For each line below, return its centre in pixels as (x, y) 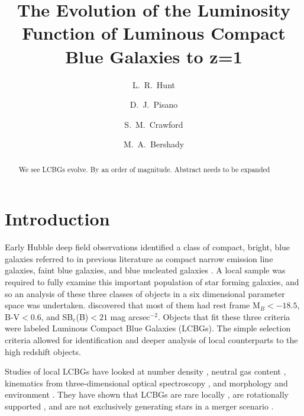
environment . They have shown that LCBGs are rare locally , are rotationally (147, 394)
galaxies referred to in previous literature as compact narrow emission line (139, 258)
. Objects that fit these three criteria (224, 316)
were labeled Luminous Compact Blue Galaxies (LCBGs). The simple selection (148, 328)
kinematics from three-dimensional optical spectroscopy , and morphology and (146, 383)
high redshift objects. (43, 351)
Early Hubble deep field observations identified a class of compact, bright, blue (148, 247)
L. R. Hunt (154, 84)
